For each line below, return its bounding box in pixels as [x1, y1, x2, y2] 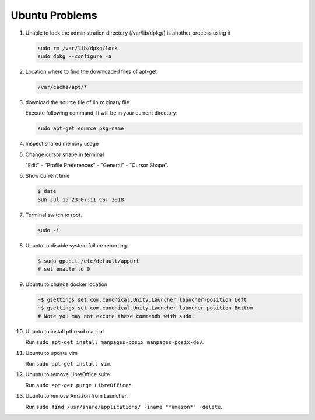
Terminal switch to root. [25, 211, 82, 218]
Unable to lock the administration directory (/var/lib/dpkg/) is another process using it [25, 29, 230, 36]
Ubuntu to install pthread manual [25, 328, 104, 335]
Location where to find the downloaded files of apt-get [25, 68, 157, 75]
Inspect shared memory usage [25, 140, 99, 147]
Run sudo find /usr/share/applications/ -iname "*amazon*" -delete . [25, 403, 223, 410]
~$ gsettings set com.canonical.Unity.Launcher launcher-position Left [37, 297, 247, 304]
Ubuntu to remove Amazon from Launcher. [25, 393, 128, 400]
